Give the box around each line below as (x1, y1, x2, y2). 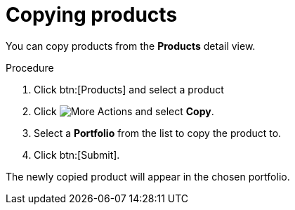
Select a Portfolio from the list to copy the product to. (34, 126, 282, 139)
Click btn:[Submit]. (34, 148, 120, 161)
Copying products (6, 3, 178, 27)
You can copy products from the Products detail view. (6, 39, 256, 52)
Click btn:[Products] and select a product (34, 83, 224, 96)
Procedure (6, 61, 54, 74)
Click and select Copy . (34, 105, 214, 117)
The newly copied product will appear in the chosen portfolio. (6, 170, 290, 183)
